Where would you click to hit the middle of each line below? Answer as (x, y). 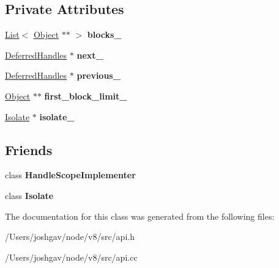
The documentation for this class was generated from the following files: (140, 216)
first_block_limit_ (86, 96)
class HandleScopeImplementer (70, 175)
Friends (29, 149)
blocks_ (104, 34)
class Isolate (29, 195)
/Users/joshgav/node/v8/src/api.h (70, 237)
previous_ (99, 75)
